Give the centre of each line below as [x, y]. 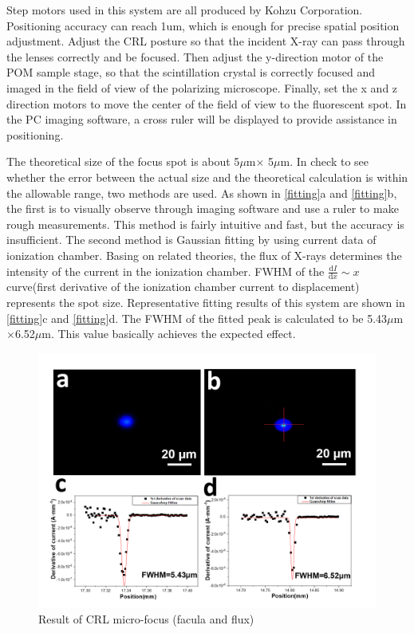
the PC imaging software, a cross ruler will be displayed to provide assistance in [202, 119]
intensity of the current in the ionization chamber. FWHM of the [166, 271]
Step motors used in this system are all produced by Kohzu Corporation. [185, 10]
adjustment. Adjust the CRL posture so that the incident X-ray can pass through [206, 41]
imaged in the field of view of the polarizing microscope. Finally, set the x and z [202, 87]
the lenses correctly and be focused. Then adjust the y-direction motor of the [195, 56]
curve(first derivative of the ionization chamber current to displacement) [183, 287]
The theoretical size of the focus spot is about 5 [123, 161]
